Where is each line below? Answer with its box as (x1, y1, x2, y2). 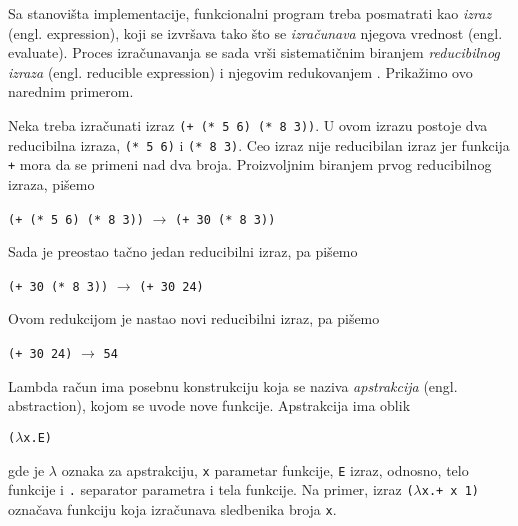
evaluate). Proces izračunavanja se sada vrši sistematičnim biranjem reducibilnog (8, 42, 500, 63)
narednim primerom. (8, 81, 134, 102)
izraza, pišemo (8, 173, 95, 194)
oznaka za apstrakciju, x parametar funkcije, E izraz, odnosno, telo (61, 459, 469, 480)
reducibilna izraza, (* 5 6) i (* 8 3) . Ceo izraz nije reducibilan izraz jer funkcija (8, 134, 510, 155)
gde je (8, 459, 45, 480)
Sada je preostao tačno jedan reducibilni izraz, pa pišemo (8, 241, 358, 262)
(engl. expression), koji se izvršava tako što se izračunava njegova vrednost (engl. (8, 22, 503, 43)
